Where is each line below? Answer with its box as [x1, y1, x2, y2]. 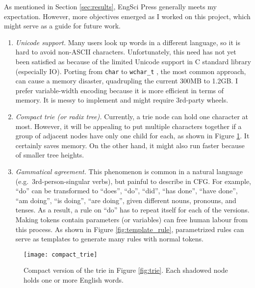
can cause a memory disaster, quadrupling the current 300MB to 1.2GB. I [15, 76, 238, 86]
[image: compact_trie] [24, 251, 98, 258]
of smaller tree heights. [15, 150, 84, 160]
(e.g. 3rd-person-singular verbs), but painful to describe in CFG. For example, [15, 176, 251, 186]
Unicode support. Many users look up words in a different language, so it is [15, 37, 240, 47]
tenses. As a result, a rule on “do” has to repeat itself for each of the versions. [15, 205, 250, 215]
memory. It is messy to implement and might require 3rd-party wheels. [15, 95, 229, 105]
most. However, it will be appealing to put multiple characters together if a [15, 121, 242, 131]
